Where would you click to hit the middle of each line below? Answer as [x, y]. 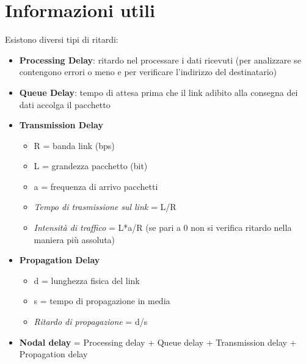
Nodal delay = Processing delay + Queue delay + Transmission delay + [158, 342]
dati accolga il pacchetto [65, 104]
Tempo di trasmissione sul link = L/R [105, 207]
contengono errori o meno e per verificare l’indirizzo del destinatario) [148, 72]
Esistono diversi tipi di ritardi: [62, 39]
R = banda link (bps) [74, 145]
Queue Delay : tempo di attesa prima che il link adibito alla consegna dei [158, 92]
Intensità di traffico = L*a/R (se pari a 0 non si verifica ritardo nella [163, 227]
